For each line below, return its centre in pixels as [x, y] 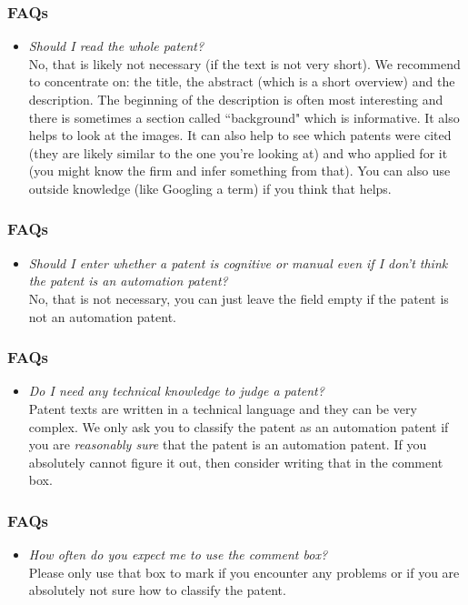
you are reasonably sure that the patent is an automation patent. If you [228, 444]
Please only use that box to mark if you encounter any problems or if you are [244, 572]
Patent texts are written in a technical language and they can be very [223, 408]
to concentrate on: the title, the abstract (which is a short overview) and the [242, 81]
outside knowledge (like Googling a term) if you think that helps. [210, 188]
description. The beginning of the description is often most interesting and [236, 99]
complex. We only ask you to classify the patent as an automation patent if [239, 426]
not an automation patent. [102, 316]
